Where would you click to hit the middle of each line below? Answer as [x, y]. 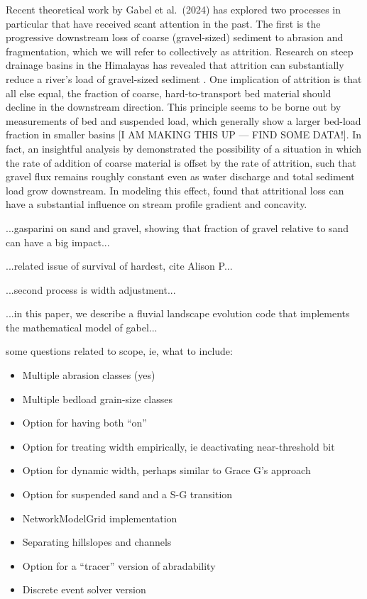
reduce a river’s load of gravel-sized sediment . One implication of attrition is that [184, 78]
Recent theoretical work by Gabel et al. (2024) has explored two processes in [174, 9]
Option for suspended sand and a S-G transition [127, 494]
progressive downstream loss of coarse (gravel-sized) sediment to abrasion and [175, 37]
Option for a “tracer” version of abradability [119, 565]
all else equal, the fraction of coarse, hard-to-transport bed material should [169, 93]
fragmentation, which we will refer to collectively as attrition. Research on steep [180, 51]
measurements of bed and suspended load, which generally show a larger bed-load [183, 120]
